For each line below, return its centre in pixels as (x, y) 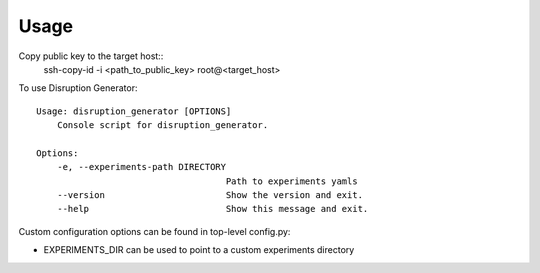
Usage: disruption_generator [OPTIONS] (134, 111)
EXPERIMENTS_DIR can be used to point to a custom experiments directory (199, 250)
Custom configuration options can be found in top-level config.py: (154, 231)
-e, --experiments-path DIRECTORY (141, 167)
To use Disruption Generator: (78, 88)
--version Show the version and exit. (210, 195)
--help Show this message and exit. (212, 209)
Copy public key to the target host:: (91, 56)
